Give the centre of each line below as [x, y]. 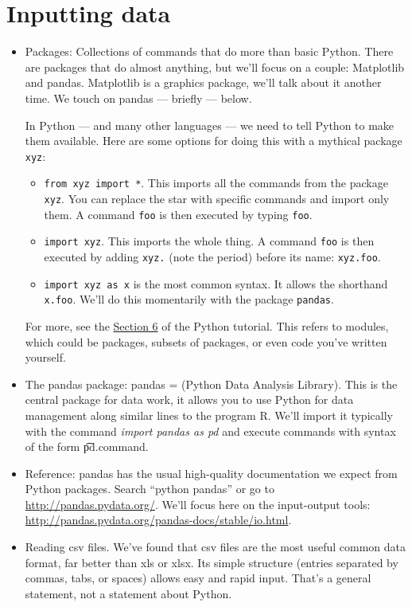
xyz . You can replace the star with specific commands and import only [217, 198]
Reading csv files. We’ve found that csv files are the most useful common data [216, 547]
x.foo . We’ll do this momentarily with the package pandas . [189, 299]
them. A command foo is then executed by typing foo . [178, 214]
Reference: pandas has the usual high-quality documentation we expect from [211, 473]
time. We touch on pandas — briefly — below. [138, 98]
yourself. [45, 357]
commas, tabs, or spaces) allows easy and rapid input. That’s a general [198, 578]
